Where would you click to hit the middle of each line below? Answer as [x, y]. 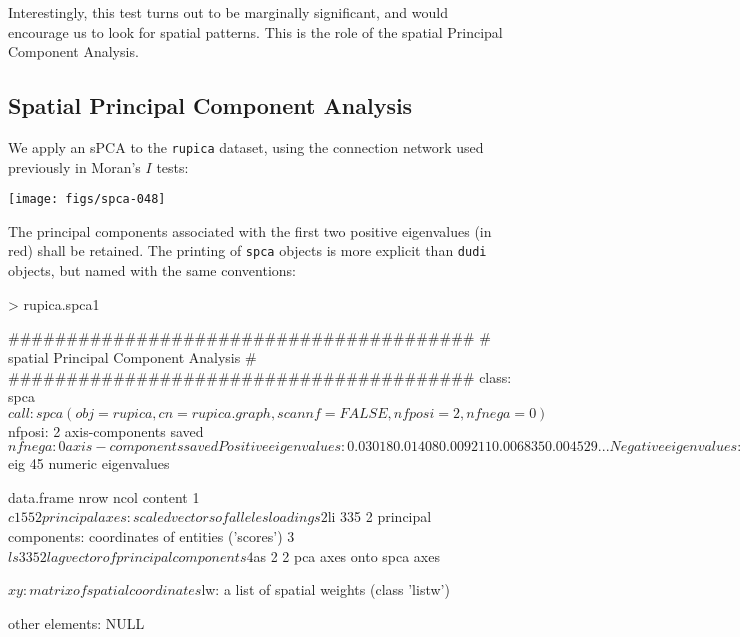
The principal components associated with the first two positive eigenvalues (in [250, 230]
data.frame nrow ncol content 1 [104, 496]
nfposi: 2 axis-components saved [106, 430]
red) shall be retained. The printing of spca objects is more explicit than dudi [247, 250]
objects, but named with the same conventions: [152, 270]
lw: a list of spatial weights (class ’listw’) [325, 589]
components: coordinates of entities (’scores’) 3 [151, 536]
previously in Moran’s [74, 166]
